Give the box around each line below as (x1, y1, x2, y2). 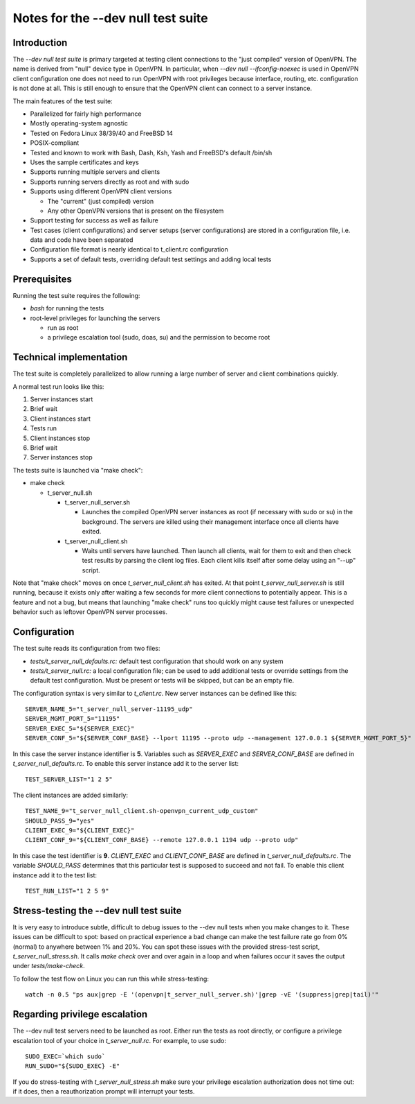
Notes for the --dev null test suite (12, 10, 208, 26)
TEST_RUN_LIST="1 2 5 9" (25, 887, 109, 895)
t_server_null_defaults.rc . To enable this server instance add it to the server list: (12, 760, 239, 768)
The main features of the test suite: (12, 97, 113, 105)
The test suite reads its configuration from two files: (12, 645, 160, 653)
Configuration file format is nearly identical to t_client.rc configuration (30, 245, 228, 254)
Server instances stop (30, 453, 93, 462)
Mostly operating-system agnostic (30, 119, 128, 128)
